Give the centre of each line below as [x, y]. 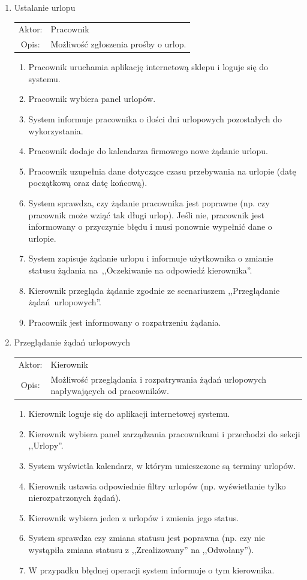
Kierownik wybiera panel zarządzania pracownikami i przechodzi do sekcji [164, 433]
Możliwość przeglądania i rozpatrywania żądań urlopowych [159, 379]
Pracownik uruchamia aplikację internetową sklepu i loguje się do [148, 67]
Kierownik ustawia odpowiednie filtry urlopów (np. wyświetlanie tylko [157, 486]
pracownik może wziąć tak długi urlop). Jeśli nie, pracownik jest [146, 214]
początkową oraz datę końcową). [88, 183]
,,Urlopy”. [46, 445]
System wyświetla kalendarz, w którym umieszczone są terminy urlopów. [162, 466]
